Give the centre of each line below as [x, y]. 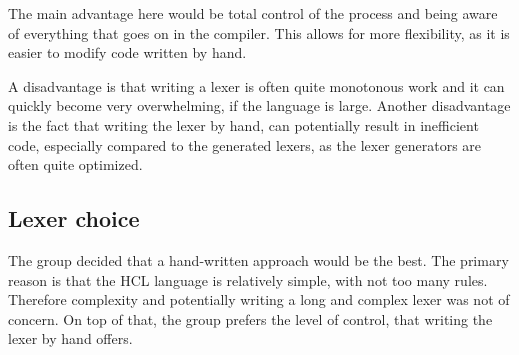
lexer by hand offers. [70, 338]
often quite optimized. [75, 164]
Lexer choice [74, 218]
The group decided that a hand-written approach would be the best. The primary [258, 259]
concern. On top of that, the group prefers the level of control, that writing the [250, 318]
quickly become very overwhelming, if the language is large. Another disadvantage [259, 105]
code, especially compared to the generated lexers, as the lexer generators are [245, 144]
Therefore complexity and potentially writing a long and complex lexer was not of [259, 299]
